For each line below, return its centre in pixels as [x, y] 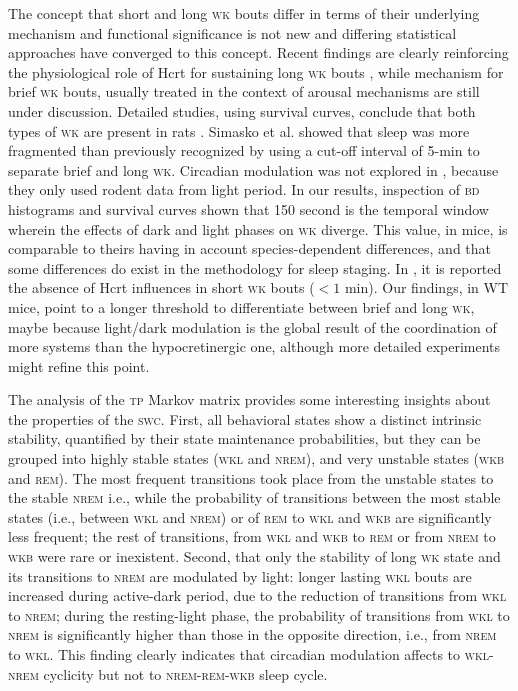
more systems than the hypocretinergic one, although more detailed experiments [254, 346]
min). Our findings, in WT [426, 287]
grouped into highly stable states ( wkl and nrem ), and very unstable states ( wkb [256, 458]
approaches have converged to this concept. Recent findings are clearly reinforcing [258, 52]
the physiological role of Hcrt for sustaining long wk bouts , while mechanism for [256, 71]
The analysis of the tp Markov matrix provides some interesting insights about [249, 399]
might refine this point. [79, 365]
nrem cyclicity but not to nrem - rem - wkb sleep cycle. [168, 673]
